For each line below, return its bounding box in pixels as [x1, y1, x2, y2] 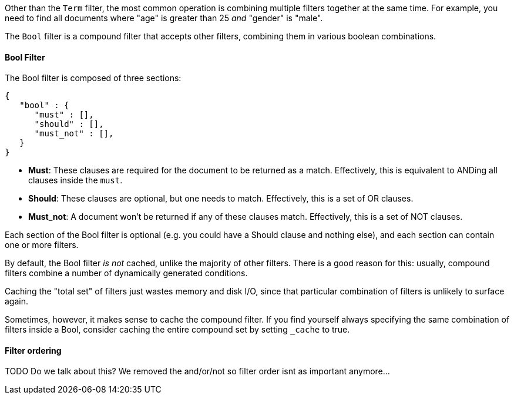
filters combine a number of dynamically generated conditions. [5, 268, 248, 279]
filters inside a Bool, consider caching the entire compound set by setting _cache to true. [5, 324, 350, 335]
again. [5, 296, 29, 307]
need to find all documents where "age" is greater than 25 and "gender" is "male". [5, 13, 323, 23]
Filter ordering [5, 345, 62, 356]
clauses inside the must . [28, 175, 123, 186]
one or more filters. [5, 240, 79, 250]
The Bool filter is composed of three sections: [5, 73, 182, 83]
